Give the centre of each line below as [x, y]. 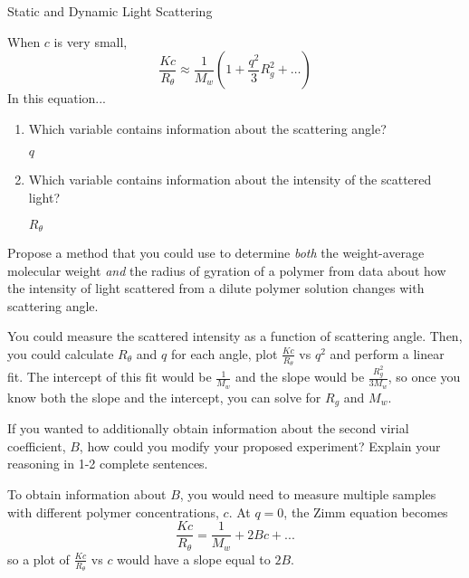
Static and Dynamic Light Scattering [110, 11]
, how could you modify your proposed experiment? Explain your [260, 445]
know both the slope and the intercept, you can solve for [164, 397]
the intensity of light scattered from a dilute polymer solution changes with [216, 288]
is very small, [91, 41]
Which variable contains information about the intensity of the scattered [230, 180]
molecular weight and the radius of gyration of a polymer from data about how [227, 270]
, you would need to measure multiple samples [308, 493]
